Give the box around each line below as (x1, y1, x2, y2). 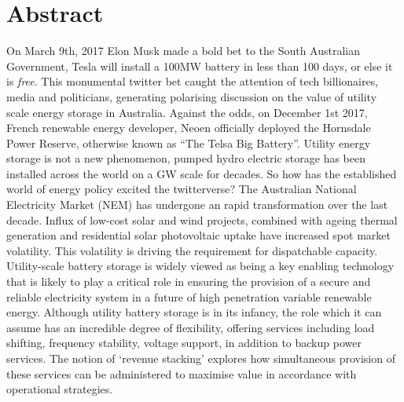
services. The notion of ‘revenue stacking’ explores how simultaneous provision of (6, 350, 395, 366)
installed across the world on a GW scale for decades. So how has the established (6, 165, 397, 181)
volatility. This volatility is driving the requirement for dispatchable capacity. (6, 242, 378, 258)
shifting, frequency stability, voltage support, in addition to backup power (6, 334, 362, 351)
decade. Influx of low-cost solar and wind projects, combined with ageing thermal (6, 211, 398, 228)
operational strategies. (6, 381, 113, 397)
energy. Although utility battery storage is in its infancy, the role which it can (6, 304, 382, 320)
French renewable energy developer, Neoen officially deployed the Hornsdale (6, 119, 371, 136)
